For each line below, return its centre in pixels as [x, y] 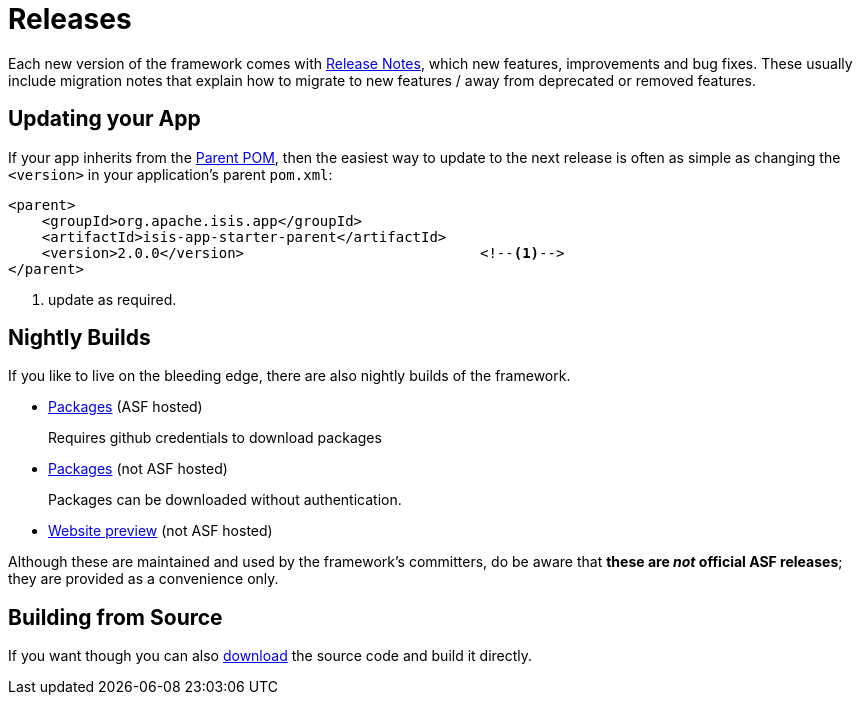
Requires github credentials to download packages [215, 438]
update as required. [112, 299]
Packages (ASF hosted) [125, 407]
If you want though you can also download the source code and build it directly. [270, 656]
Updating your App [104, 119]
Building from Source [115, 617]
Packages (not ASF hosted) [138, 469]
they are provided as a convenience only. [143, 579]
